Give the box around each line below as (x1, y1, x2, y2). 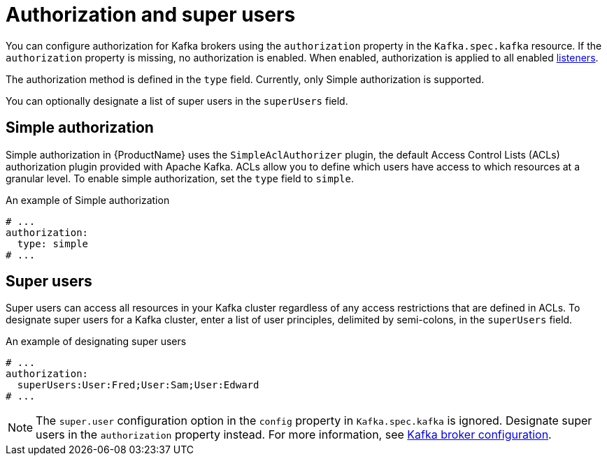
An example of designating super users (6, 335, 187, 348)
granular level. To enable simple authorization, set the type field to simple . (6, 172, 354, 184)
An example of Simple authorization (6, 193, 170, 206)
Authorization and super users (6, 3, 296, 27)
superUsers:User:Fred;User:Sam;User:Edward (17, 379, 259, 391)
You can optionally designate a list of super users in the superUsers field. (6, 94, 348, 107)
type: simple (17, 237, 89, 249)
